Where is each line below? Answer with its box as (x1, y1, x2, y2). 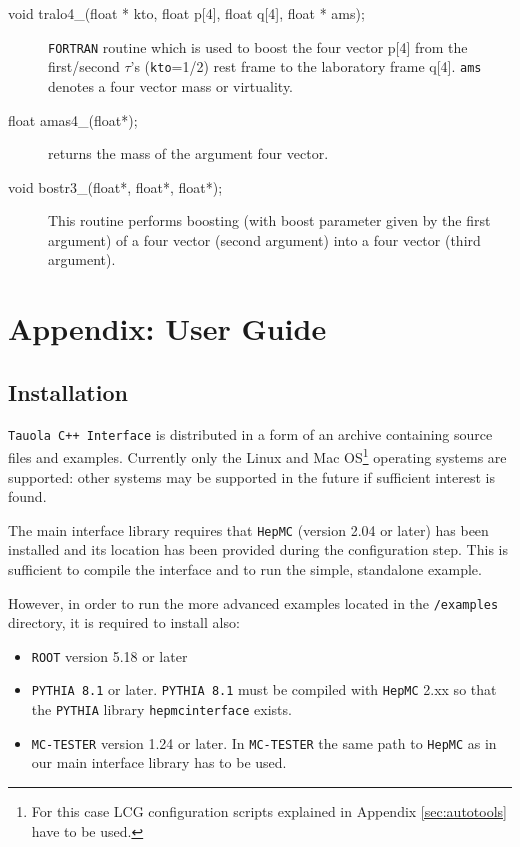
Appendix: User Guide (8, 308, 327, 349)
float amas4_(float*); (8, 109, 138, 130)
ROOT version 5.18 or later (31, 645, 188, 666)
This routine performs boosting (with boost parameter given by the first (48, 210, 491, 231)
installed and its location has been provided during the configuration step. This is (8, 539, 508, 560)
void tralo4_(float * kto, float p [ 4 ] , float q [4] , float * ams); (8, 3, 365, 23)
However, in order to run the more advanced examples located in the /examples (8, 592, 499, 613)
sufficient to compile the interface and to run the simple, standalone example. (8, 558, 482, 579)
